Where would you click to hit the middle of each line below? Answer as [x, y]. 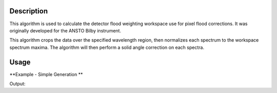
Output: [17, 83]
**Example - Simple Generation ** [46, 74]
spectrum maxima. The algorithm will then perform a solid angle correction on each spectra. [107, 47]
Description [29, 11]
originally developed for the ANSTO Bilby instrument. [65, 30]
